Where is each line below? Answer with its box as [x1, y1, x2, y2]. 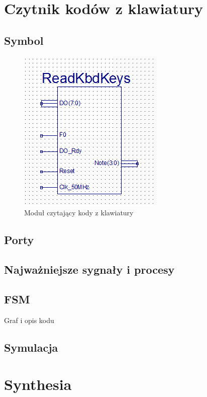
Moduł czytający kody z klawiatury [24, 207, 134, 218]
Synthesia [4, 374, 72, 394]
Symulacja [4, 339, 58, 355]
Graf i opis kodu [4, 314, 54, 325]
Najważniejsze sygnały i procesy [4, 261, 175, 277]
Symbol [4, 32, 44, 48]
